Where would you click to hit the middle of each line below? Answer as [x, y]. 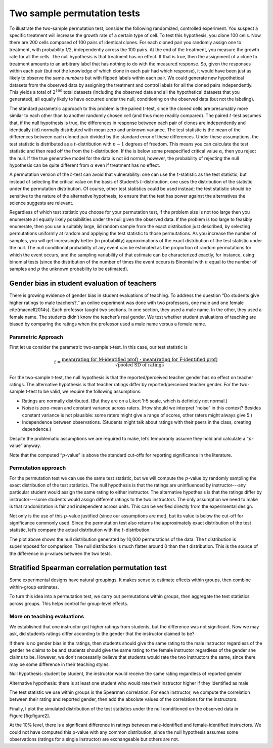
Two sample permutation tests [75, 13]
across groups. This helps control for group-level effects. [69, 604]
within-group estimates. [34, 587]
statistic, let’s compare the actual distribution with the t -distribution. [80, 530]
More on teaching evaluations [47, 617]
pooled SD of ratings [141, 365]
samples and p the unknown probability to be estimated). [69, 269]
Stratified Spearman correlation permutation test [88, 568]
